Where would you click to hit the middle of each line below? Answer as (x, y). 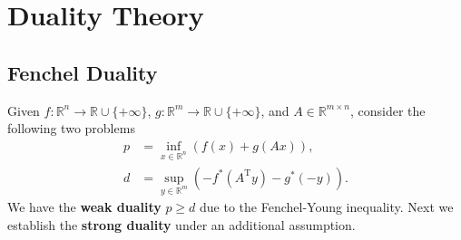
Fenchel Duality (83, 72)
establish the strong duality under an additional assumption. (181, 224)
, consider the (387, 110)
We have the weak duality (84, 207)
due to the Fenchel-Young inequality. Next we (327, 207)
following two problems (71, 128)
